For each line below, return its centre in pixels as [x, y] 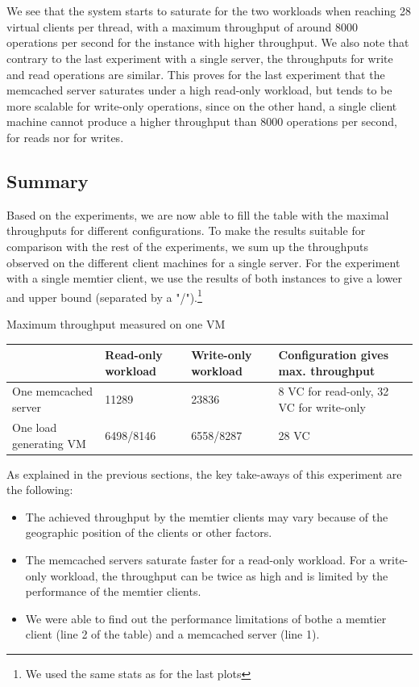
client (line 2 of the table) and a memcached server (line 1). [172, 634]
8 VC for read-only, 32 [334, 391]
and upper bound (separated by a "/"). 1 [104, 295]
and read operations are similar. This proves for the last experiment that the [196, 74]
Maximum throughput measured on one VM [116, 323]
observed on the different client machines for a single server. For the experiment [203, 262]
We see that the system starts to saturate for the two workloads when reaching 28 [209, 11]
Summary [48, 180]
